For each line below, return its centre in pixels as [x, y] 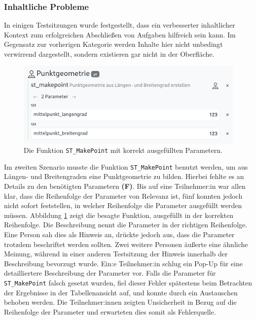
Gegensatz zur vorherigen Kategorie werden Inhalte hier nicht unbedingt [113, 44]
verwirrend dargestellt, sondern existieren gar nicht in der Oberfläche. [109, 54]
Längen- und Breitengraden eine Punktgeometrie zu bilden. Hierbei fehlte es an [124, 176]
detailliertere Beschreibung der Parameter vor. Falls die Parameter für [110, 273]
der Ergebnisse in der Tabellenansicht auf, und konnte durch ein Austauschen [121, 292]
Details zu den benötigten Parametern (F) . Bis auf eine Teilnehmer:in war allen [125, 186]
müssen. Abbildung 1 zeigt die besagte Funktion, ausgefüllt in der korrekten [119, 215]
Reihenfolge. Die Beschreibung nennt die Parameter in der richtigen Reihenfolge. [126, 225]
